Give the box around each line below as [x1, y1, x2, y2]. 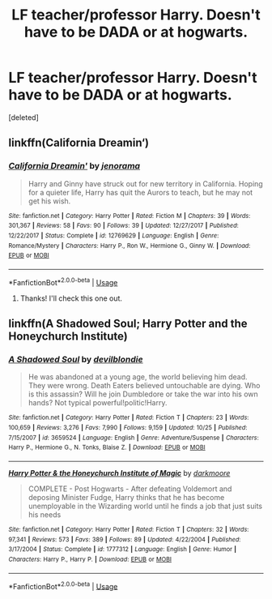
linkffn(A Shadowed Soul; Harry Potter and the [8, 316, 248, 330]
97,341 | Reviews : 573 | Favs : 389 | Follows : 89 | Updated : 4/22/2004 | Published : [8, 535, 241, 544]
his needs [28, 509, 62, 520]
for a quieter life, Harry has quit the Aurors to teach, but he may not [28, 187, 253, 197]
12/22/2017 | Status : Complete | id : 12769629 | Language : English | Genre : [8, 231, 219, 240]
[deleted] [8, 112, 39, 122]
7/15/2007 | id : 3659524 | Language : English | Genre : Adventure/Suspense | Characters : [8, 434, 259, 442]
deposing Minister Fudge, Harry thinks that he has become [28, 492, 225, 502]
